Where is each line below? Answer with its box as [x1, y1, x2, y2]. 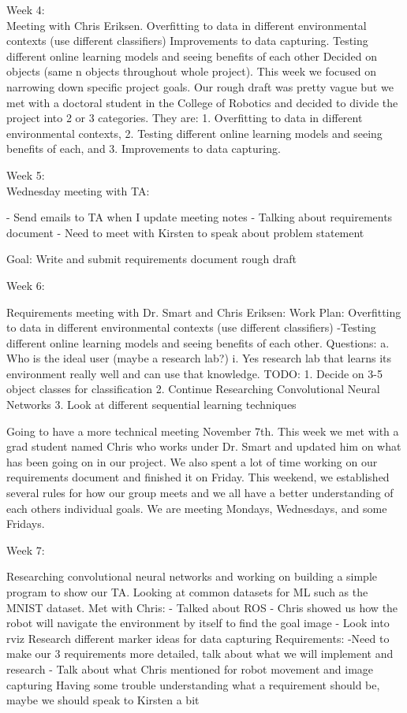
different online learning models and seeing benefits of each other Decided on [6, 47, 377, 64]
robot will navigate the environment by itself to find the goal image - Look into [6, 615, 390, 631]
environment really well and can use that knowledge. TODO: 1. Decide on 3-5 [6, 365, 383, 381]
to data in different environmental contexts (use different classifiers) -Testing [6, 319, 376, 336]
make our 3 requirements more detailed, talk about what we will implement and [6, 645, 394, 662]
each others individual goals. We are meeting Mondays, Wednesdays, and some [6, 499, 387, 516]
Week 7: [6, 541, 45, 558]
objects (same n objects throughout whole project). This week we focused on [6, 63, 377, 80]
